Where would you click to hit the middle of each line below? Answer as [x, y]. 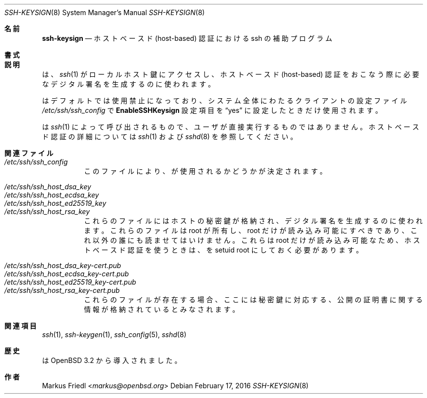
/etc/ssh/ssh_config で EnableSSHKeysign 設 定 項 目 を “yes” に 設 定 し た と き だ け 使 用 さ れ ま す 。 [212, 110]
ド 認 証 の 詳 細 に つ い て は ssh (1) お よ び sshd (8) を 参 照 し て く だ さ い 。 [170, 136]
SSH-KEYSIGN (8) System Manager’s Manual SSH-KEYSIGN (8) [105, 12]
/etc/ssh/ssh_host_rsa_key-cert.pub [62, 290]
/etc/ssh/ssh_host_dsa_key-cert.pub [63, 265]
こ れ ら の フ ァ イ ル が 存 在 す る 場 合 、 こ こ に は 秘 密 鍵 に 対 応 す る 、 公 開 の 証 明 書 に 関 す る [253, 299]
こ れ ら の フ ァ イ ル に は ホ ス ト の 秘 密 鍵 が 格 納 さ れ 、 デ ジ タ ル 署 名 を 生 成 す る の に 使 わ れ [253, 221]
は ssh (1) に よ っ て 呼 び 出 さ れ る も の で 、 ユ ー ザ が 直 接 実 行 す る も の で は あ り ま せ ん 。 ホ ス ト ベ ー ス [231, 127]
